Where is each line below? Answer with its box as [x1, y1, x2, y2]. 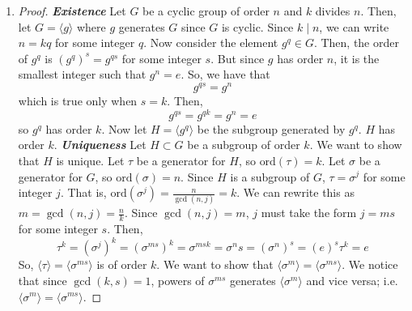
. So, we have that [181, 66, 270, 83]
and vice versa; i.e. [306, 271, 398, 288]
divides [315, 2, 350, 19]
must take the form [261, 204, 357, 221]
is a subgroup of [230, 168, 310, 185]
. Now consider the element [143, 34, 278, 51]
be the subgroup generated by [197, 120, 346, 137]
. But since [210, 49, 265, 66]
